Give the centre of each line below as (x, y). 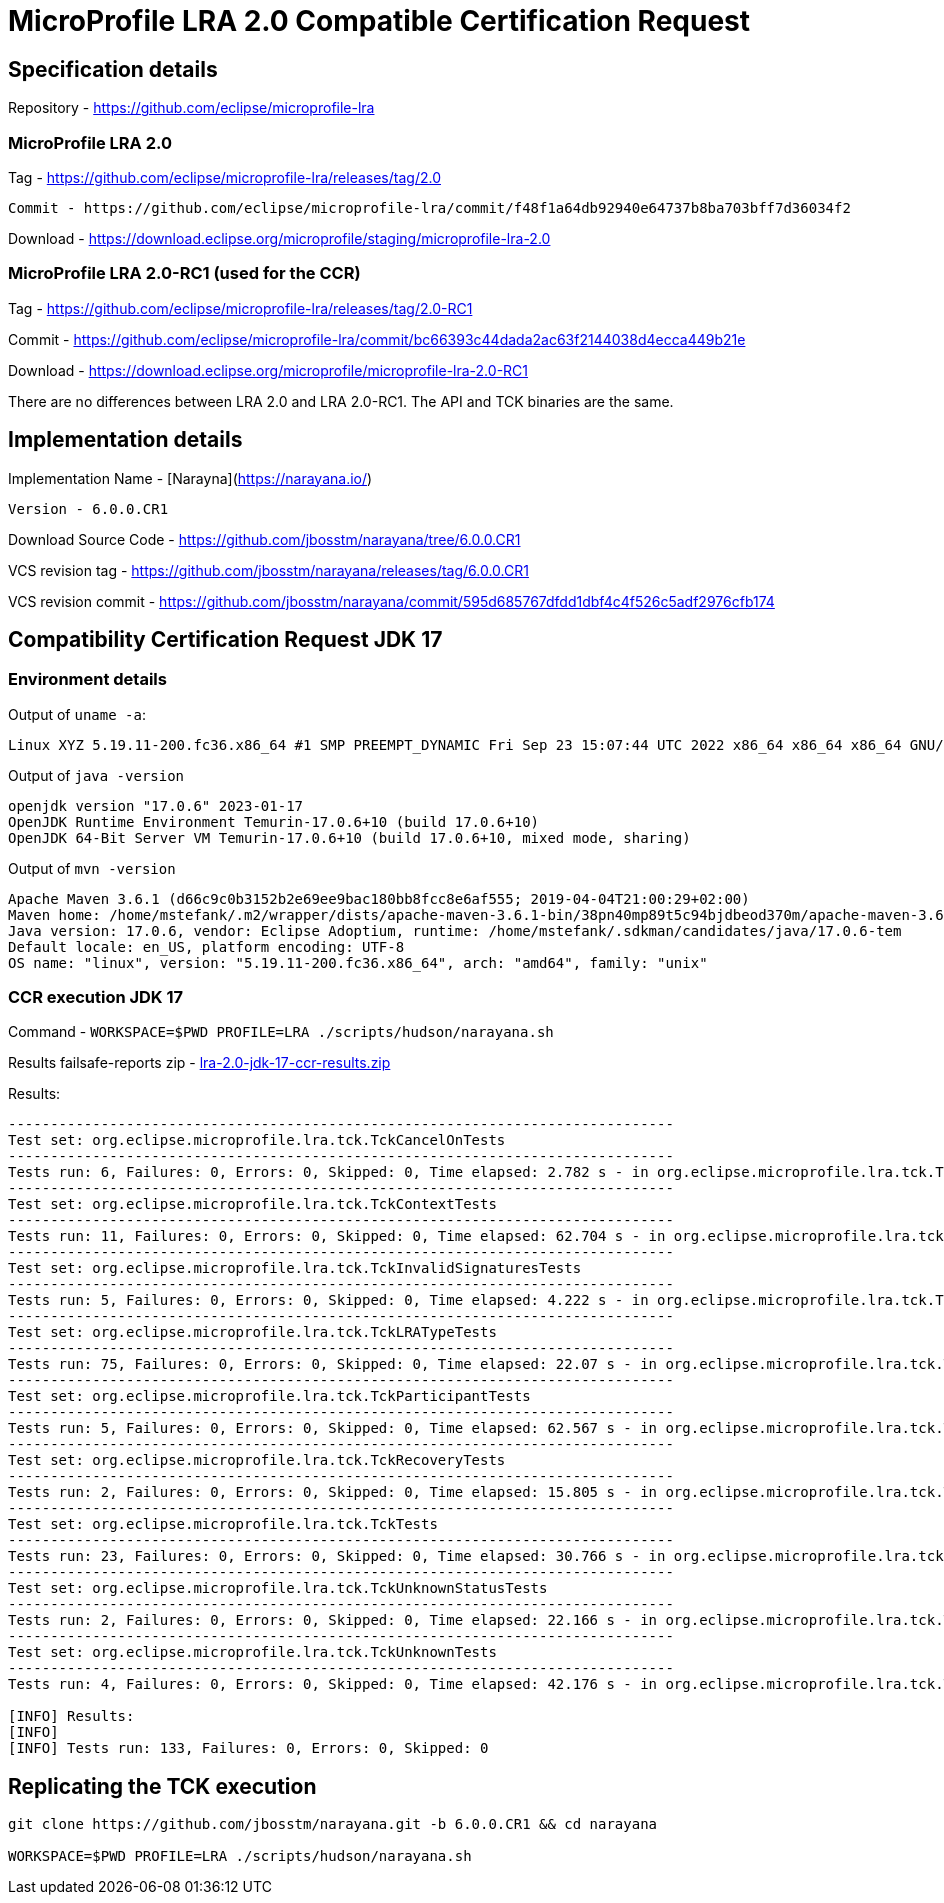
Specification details (113, 69)
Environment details (87, 679)
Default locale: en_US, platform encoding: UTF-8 (206, 946)
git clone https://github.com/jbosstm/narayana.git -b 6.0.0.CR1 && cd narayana (333, 1824)
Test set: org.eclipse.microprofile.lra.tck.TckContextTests (252, 1204)
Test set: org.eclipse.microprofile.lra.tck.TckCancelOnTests (257, 1140)
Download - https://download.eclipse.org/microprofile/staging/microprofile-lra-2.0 (279, 238)
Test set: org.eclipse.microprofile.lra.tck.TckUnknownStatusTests (278, 1588)
